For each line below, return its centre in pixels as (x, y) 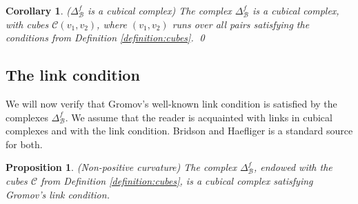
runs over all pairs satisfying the (241, 24)
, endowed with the (293, 167)
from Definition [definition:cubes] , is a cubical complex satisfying (177, 180)
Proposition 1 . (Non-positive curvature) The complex (121, 167)
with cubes (27, 24)
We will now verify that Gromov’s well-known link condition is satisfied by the (171, 103)
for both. (24, 144)
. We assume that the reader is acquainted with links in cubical (199, 117)
